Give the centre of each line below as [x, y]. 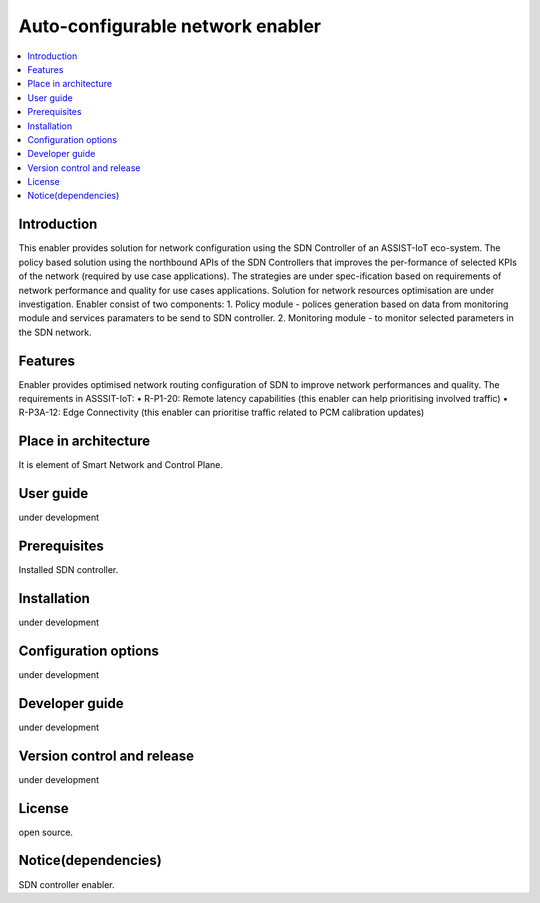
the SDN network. [55, 332]
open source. [46, 832]
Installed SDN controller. [68, 570]
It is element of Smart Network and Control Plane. [121, 465]
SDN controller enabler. [66, 884]
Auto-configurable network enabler [170, 26]
